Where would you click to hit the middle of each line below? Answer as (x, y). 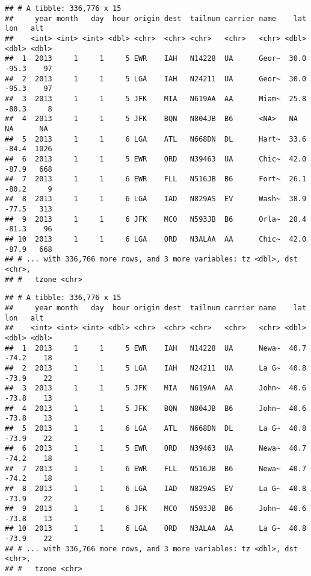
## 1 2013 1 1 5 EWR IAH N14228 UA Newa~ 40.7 (156, 348)
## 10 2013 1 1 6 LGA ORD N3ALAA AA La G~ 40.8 (156, 529)
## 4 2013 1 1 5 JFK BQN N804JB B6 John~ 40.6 (156, 408)
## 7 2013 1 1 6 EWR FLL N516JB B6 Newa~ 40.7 (156, 468)
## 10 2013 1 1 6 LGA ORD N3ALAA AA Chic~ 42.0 (156, 239)
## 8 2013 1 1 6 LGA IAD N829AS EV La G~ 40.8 (156, 488)
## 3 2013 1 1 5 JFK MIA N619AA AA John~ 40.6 (156, 388)
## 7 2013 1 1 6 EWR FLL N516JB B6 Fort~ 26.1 (156, 179)
